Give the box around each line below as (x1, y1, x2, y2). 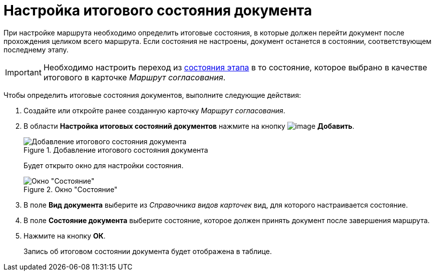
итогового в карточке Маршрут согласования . (43, 72, 226, 82)
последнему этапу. (4, 45, 69, 54)
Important (5, 67, 42, 77)
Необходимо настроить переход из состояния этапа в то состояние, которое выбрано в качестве (43, 62, 427, 72)
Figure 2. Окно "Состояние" (24, 185, 118, 194)
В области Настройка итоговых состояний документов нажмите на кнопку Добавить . (24, 121, 354, 130)
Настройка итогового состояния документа (4, 2, 312, 19)
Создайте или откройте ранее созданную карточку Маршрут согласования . (24, 106, 285, 115)
